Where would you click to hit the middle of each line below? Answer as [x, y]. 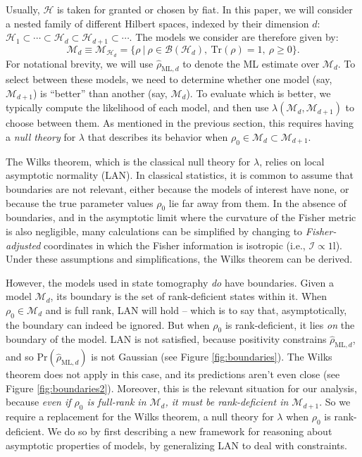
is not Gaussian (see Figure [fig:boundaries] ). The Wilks [212, 357]
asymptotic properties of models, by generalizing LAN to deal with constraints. [176, 445]
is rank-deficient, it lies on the [290, 324]
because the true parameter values [80, 202]
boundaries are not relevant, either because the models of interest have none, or [177, 188]
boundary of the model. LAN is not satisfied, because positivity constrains [166, 339]
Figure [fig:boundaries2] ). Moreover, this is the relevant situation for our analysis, [181, 388]
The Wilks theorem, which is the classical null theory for [128, 161]
